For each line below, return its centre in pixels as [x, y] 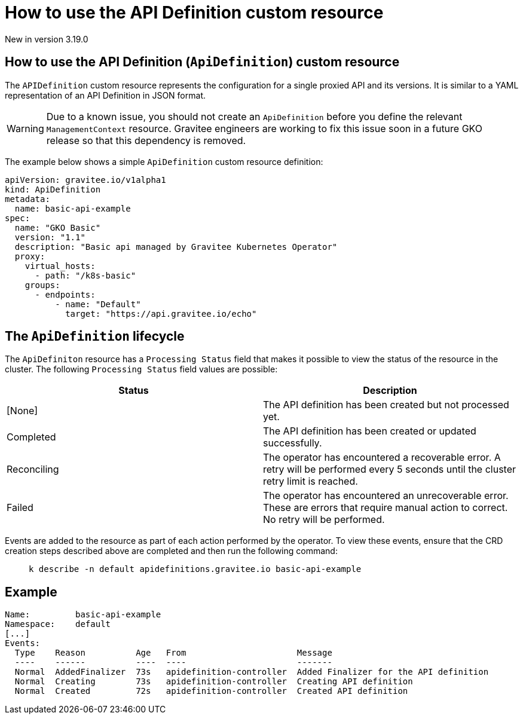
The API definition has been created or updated [370, 431]
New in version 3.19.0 [47, 39]
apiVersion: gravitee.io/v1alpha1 [85, 180]
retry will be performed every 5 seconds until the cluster [390, 469]
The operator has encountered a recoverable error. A [382, 458]
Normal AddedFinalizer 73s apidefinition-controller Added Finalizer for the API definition [252, 672]
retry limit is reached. [311, 481]
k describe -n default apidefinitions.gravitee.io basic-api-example [195, 569]
